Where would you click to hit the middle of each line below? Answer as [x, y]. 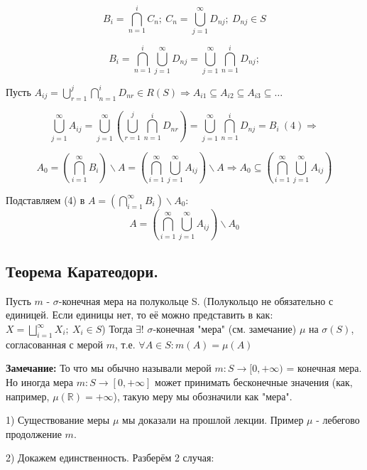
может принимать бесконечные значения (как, [254, 382]
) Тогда [117, 329]
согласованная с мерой [55, 344]
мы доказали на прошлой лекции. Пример [213, 420]
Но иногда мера [40, 382]
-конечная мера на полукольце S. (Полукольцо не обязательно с [196, 300]
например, [28, 396]
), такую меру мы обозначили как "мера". [203, 396]
